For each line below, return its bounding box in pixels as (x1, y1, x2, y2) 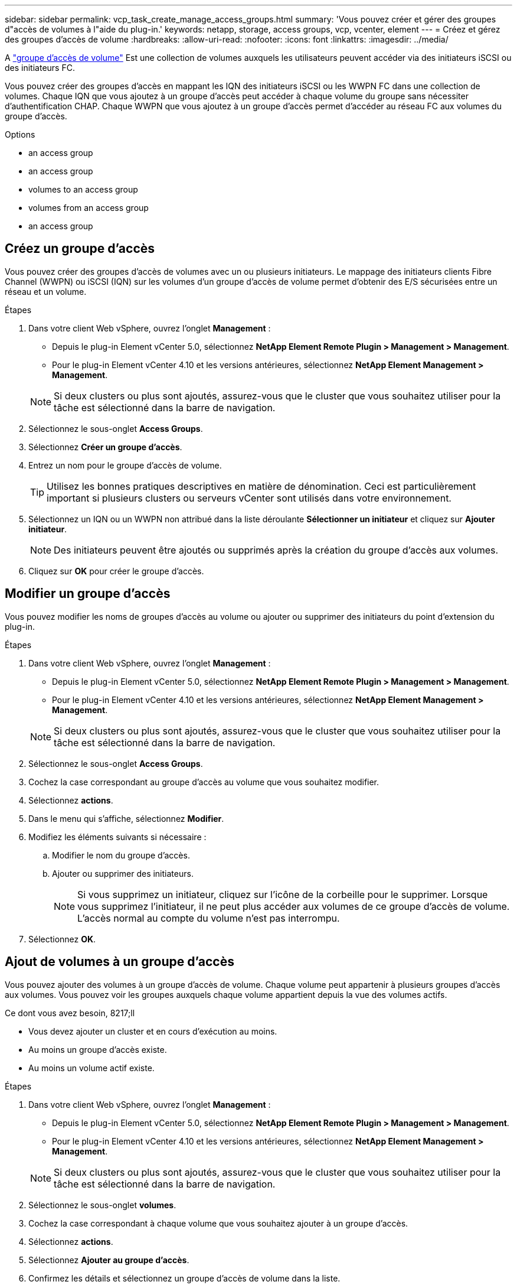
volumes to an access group (28, 184, 138, 194)
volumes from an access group (28, 203, 149, 213)
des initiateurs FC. (5, 63, 75, 73)
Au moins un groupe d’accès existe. (28, 1044, 167, 1055)
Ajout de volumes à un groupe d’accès (5, 954, 234, 970)
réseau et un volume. (5, 286, 87, 297)
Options (5, 129, 35, 139)
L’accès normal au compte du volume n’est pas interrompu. (77, 912, 340, 924)
